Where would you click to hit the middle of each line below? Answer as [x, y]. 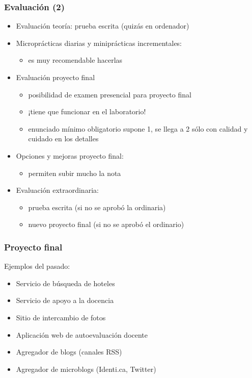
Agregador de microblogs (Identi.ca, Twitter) [86, 369]
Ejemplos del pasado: [37, 266]
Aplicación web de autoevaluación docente [82, 334]
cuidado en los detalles [63, 138]
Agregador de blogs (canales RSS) [69, 352]
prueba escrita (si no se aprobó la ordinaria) [97, 207]
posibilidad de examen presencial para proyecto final [110, 94]
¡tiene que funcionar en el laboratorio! [87, 111]
